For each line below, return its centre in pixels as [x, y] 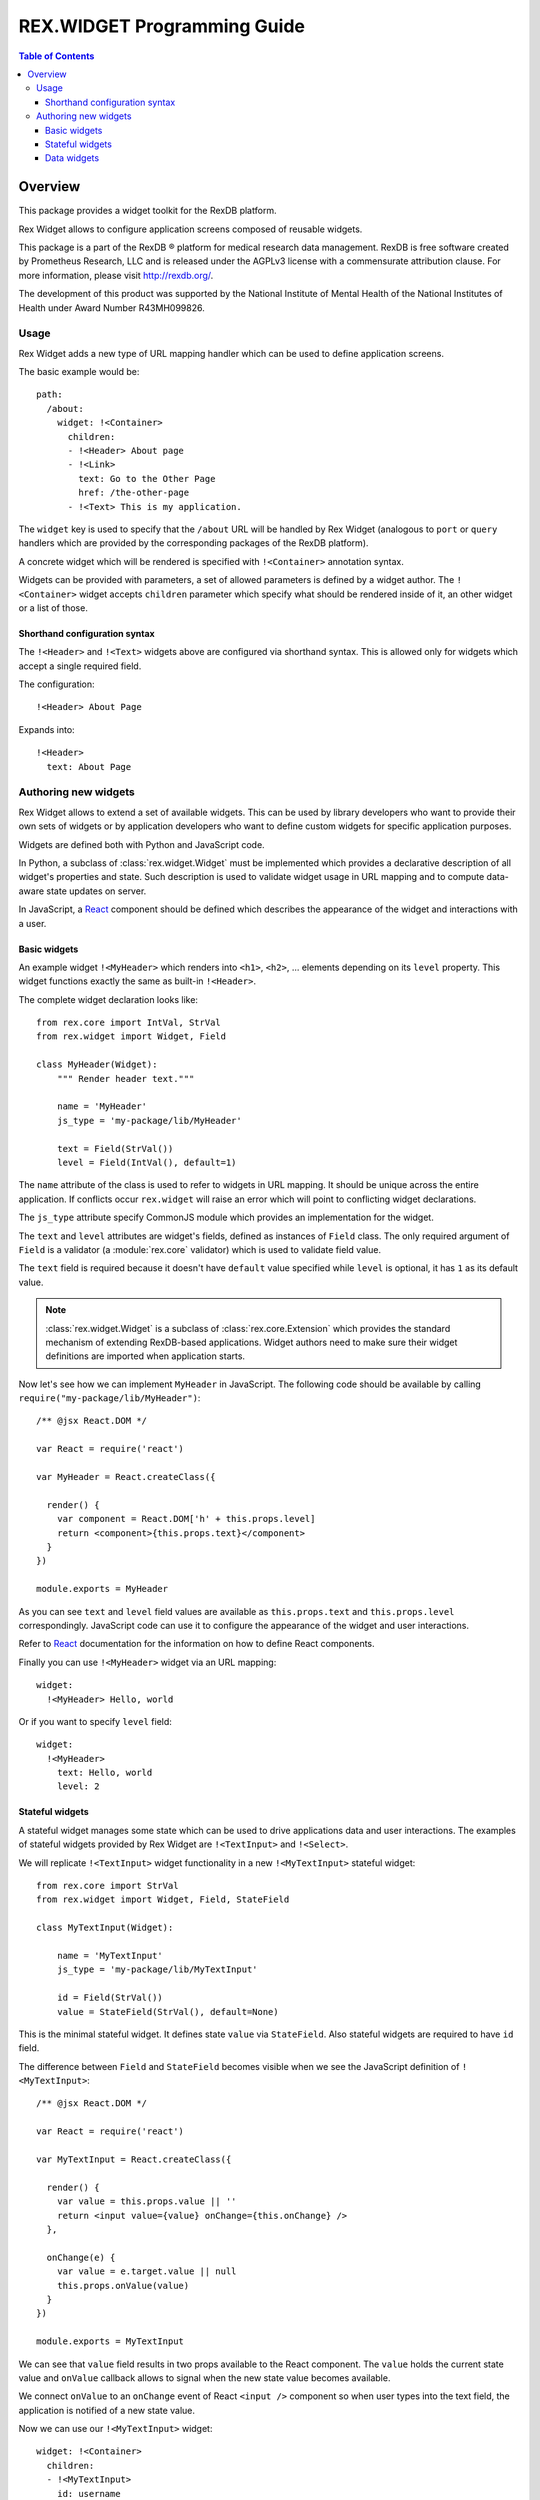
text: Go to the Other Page [147, 478]
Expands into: [46, 729]
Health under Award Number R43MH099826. [111, 307]
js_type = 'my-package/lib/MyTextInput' [157, 1969]
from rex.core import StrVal [107, 1886]
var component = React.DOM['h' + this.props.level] [186, 1519]
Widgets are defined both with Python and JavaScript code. [141, 844]
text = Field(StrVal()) [115, 1148]
